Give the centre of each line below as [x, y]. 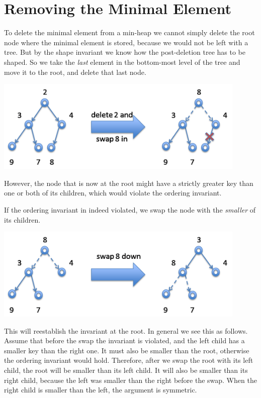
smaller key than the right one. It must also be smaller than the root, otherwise [127, 350]
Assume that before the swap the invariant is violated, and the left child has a [124, 340]
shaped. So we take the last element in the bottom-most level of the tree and [122, 62]
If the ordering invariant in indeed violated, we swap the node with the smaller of [130, 210]
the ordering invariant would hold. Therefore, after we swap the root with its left [129, 360]
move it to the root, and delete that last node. [75, 72]
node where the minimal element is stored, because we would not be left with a [126, 42]
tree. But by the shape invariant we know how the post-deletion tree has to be [125, 52]
